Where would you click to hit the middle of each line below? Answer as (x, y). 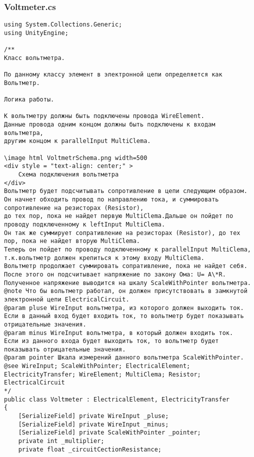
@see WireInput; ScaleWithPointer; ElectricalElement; (97, 366)
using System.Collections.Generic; (63, 25)
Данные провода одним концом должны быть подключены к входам (110, 125)
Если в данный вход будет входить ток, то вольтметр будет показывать (124, 316)
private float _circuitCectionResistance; (90, 449)
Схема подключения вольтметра (68, 175)
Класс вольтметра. (34, 58)
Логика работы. (29, 100)
